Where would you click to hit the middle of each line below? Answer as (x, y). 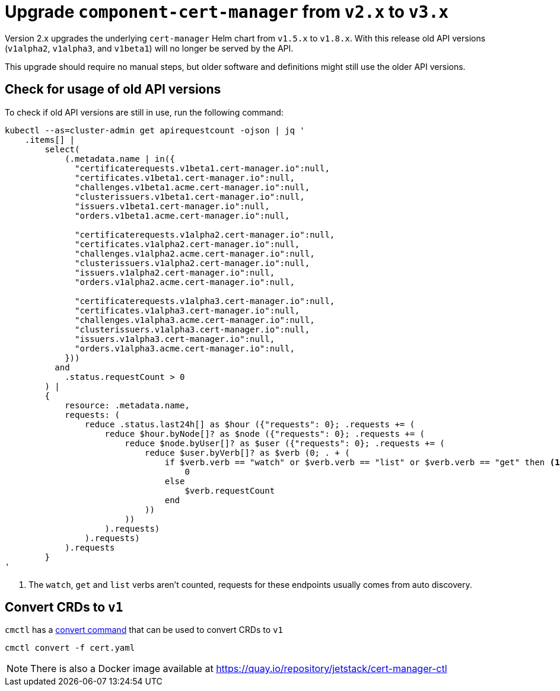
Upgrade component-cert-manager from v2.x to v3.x (227, 12)
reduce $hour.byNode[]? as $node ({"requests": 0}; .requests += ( (265, 434)
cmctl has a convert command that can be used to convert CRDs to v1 (144, 630)
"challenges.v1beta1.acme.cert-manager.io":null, (192, 187)
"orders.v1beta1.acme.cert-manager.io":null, (182, 215)
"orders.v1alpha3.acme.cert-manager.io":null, (185, 348)
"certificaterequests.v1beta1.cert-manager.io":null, (202, 168)
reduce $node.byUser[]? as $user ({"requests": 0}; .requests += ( (285, 443)
